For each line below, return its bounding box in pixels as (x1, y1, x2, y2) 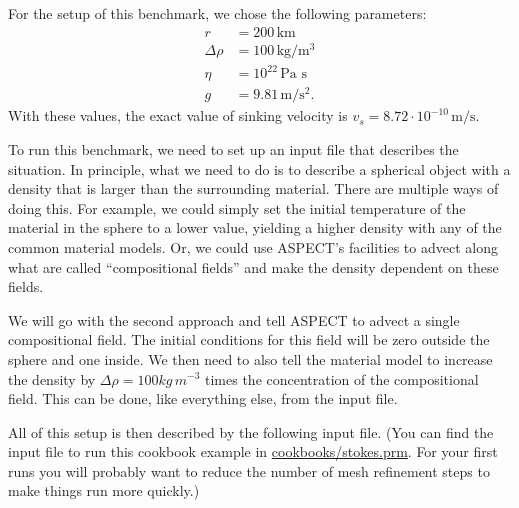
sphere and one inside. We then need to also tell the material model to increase (8, 348, 493, 369)
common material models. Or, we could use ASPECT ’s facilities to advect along (8, 236, 498, 257)
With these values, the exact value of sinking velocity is (8, 105, 348, 126)
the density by (8, 368, 96, 389)
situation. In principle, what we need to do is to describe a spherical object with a (8, 158, 511, 179)
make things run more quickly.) (8, 480, 200, 501)
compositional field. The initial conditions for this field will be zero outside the (8, 329, 490, 350)
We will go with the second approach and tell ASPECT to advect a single (8, 309, 460, 330)
